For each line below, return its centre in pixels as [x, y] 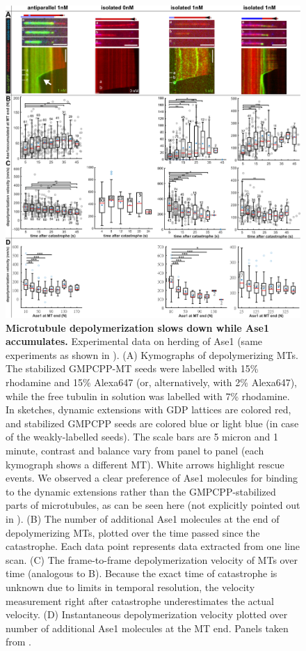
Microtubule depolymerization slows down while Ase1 [138, 327]
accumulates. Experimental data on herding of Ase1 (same [134, 341]
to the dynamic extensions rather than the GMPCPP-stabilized [141, 491]
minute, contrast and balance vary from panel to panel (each [135, 450]
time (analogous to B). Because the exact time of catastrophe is [142, 573]
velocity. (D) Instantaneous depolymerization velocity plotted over [147, 614]
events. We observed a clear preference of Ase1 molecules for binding [152, 478]
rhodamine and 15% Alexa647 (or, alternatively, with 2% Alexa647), [151, 382]
